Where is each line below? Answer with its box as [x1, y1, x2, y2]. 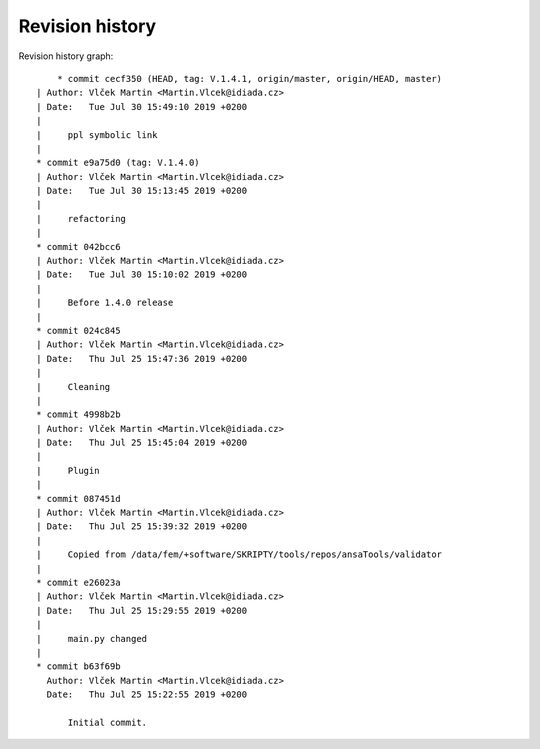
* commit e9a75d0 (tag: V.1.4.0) [36, 157, 200, 169]
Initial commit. [67, 716, 148, 728]
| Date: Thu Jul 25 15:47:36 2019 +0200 [36, 353, 248, 364]
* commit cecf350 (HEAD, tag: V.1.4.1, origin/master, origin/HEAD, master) [56, 73, 443, 84]
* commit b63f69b [36, 661, 121, 672]
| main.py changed [36, 633, 148, 644]
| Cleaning [36, 381, 111, 392]
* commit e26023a [36, 577, 121, 588]
